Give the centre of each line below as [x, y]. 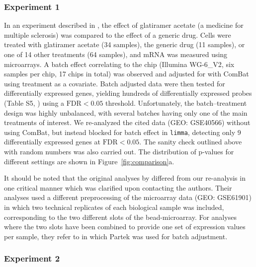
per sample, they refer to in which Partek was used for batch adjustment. [116, 236]
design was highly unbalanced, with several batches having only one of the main [126, 112]
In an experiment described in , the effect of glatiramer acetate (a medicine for [124, 25]
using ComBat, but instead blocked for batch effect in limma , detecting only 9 [123, 132]
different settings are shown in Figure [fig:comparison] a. [89, 161]
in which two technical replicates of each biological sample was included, [114, 207]
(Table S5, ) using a [34, 102]
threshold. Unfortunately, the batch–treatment [176, 102]
